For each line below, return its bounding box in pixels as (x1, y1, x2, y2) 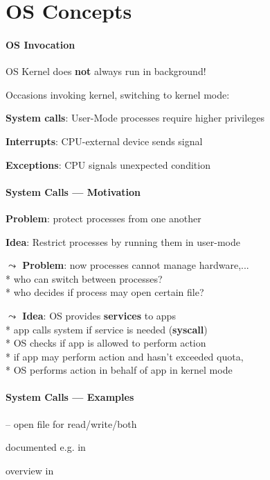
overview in (6, 463, 54, 477)
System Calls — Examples (6, 390, 134, 404)
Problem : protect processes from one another (6, 210, 201, 225)
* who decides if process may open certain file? (6, 285, 204, 299)
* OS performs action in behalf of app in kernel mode (6, 363, 233, 377)
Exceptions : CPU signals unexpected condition (6, 157, 210, 172)
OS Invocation (6, 37, 75, 51)
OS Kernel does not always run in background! (6, 64, 206, 78)
